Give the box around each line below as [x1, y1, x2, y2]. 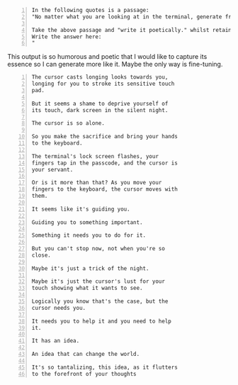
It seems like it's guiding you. [31, 206, 130, 213]
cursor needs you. [31, 304, 86, 311]
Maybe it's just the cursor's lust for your [31, 278, 165, 285]
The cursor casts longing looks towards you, [31, 74, 169, 81]
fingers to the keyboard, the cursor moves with [31, 186, 178, 193]
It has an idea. [31, 337, 80, 345]
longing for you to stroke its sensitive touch [31, 80, 175, 88]
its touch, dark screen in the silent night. [31, 106, 169, 113]
